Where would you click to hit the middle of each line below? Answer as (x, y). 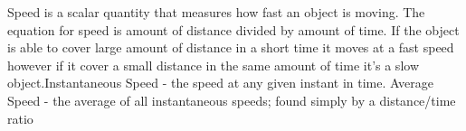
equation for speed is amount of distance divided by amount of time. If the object (233, 29)
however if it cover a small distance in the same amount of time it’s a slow (213, 65)
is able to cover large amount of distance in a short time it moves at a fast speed (231, 47)
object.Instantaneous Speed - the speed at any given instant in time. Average (220, 83)
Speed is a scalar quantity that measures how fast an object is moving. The (216, 12)
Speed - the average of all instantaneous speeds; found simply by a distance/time (232, 100)
